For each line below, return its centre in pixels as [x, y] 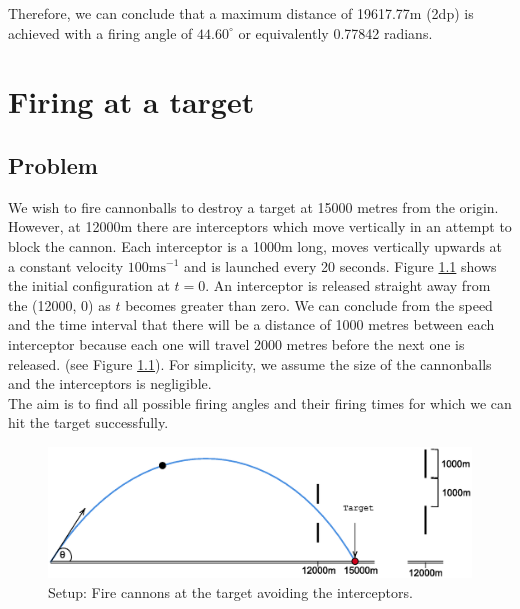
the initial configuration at [89, 285]
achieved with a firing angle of [100, 32]
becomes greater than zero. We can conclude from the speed [309, 304]
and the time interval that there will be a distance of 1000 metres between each [251, 324]
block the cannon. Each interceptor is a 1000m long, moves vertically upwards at [255, 245]
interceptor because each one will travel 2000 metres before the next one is [236, 343]
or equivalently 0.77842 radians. [335, 32]
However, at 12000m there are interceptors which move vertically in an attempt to [260, 226]
